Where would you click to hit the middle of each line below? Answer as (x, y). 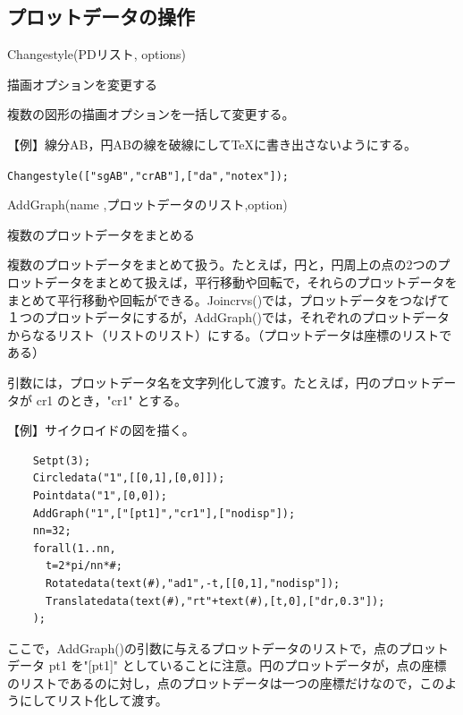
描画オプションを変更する (82, 84)
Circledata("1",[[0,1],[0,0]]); (129, 478)
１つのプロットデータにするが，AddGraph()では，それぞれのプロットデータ (228, 317)
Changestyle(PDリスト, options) (97, 54)
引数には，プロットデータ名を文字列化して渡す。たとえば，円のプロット (219, 382)
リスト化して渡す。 (112, 700)
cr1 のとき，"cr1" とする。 (112, 400)
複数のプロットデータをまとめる (101, 234)
